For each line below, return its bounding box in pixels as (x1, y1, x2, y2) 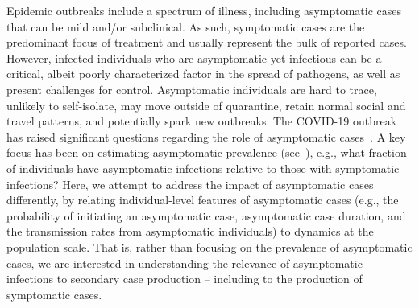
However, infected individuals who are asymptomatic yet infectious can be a (6, 49, 382, 66)
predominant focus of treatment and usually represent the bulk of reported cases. (6, 34, 407, 51)
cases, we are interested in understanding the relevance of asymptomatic (6, 254, 363, 271)
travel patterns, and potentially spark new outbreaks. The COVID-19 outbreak (6, 113, 397, 129)
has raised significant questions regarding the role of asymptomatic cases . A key (6, 128, 406, 145)
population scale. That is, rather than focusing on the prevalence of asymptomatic (6, 238, 413, 255)
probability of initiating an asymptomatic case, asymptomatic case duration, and (6, 207, 406, 224)
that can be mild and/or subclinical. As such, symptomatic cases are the (6, 18, 365, 35)
